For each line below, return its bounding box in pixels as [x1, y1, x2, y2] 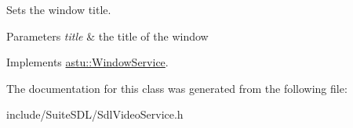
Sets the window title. [6, 2, 111, 17]
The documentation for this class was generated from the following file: [6, 80, 348, 96]
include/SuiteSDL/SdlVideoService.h [6, 106, 184, 123]
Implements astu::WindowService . [6, 54, 169, 70]
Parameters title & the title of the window [6, 27, 209, 44]
